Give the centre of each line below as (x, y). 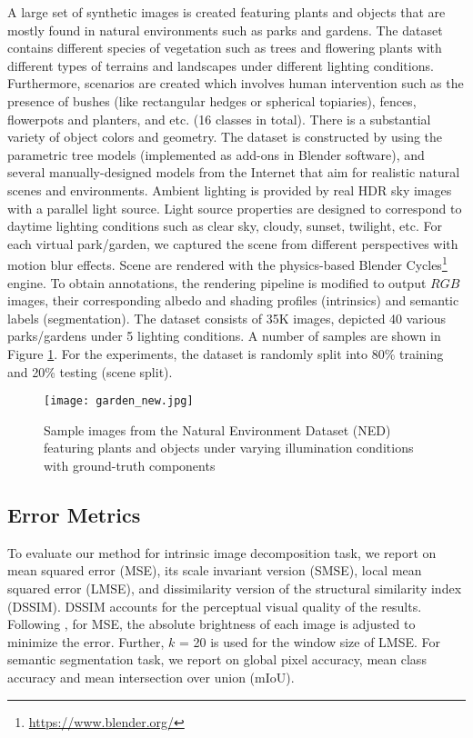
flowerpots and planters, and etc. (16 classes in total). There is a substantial (219, 119)
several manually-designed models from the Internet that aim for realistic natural (234, 172)
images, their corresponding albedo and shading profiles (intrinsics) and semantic (233, 300)
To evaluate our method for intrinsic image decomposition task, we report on (222, 552)
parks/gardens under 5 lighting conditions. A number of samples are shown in (224, 336)
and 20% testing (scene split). (90, 371)
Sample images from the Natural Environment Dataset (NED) (217, 429)
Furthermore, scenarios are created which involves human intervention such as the (236, 83)
